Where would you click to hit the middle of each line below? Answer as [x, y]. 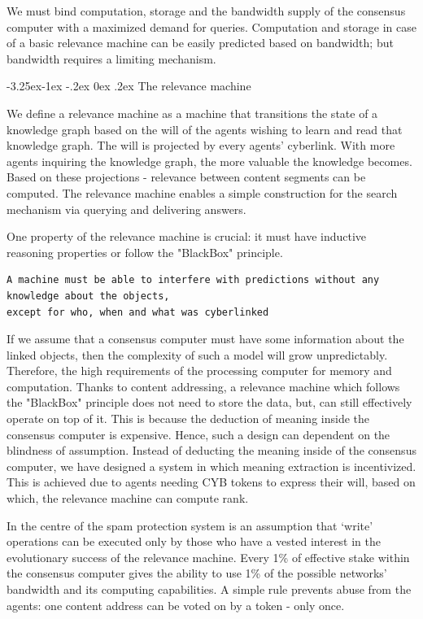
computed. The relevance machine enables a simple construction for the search [202, 192]
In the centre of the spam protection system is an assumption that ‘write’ [190, 525]
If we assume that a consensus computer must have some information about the [205, 339]
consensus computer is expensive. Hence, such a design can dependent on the [198, 434]
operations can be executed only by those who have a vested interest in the [194, 541]
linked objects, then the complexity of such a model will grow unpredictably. [197, 354]
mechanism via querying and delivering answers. [126, 209]
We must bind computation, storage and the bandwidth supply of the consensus [206, 11]
